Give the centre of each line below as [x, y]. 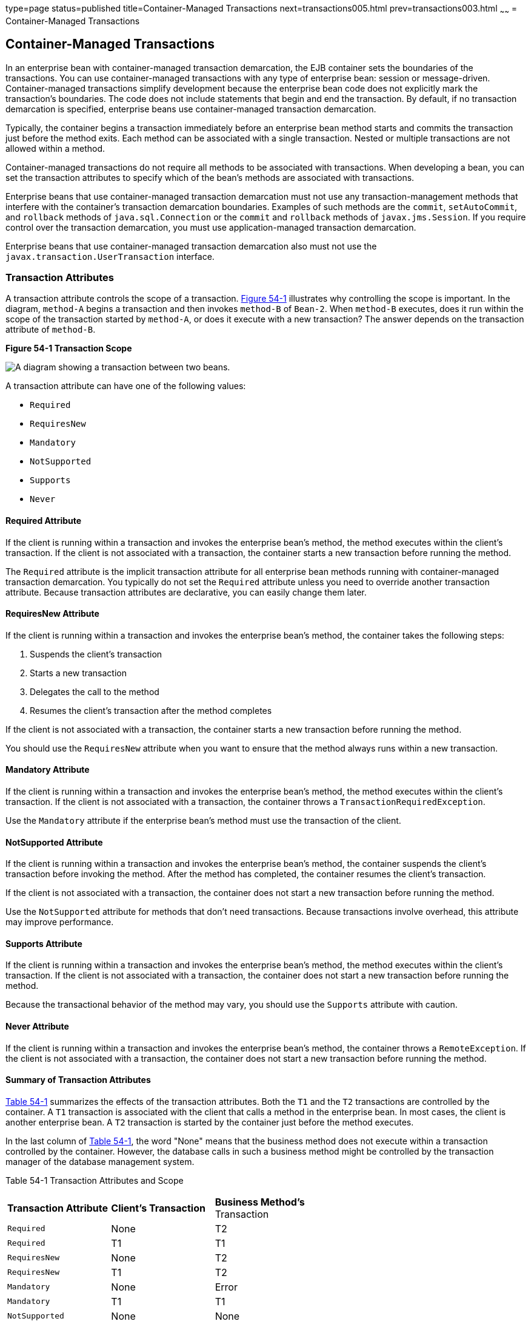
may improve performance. [60, 922]
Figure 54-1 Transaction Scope [69, 348]
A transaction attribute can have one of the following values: [126, 386]
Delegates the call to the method [95, 691]
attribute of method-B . [51, 330]
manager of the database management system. [100, 1161]
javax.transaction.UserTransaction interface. [110, 256]
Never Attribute [37, 1027]
